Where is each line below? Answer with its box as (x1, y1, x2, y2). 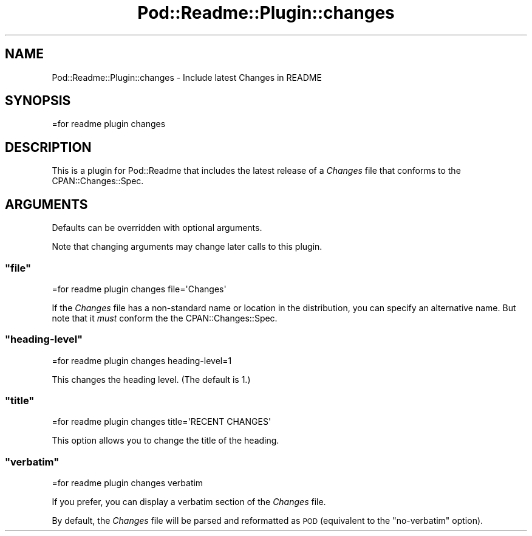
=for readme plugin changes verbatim (52, 478, 203, 489)
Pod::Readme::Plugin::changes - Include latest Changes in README (52, 72, 322, 83)
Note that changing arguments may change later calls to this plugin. (52, 241, 322, 252)
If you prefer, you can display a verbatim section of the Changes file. (52, 496, 326, 507)
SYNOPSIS (5, 93, 71, 109)
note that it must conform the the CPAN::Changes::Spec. (52, 312, 278, 323)
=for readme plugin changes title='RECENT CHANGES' (52, 416, 271, 427)
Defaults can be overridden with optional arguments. (52, 222, 262, 233)
